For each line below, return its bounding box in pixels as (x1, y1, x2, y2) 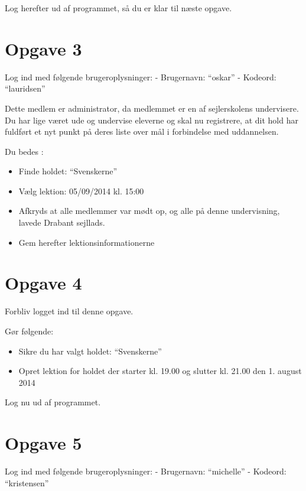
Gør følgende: (5, 324, 54, 337)
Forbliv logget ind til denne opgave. (5, 305, 134, 317)
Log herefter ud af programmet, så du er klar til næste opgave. (5, 2, 232, 14)
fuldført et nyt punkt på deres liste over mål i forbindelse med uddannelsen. (5, 125, 279, 138)
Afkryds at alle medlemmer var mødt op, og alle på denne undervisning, (18, 204, 280, 217)
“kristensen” (5, 476, 49, 489)
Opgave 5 (5, 431, 82, 455)
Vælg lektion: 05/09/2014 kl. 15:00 (18, 184, 144, 197)
